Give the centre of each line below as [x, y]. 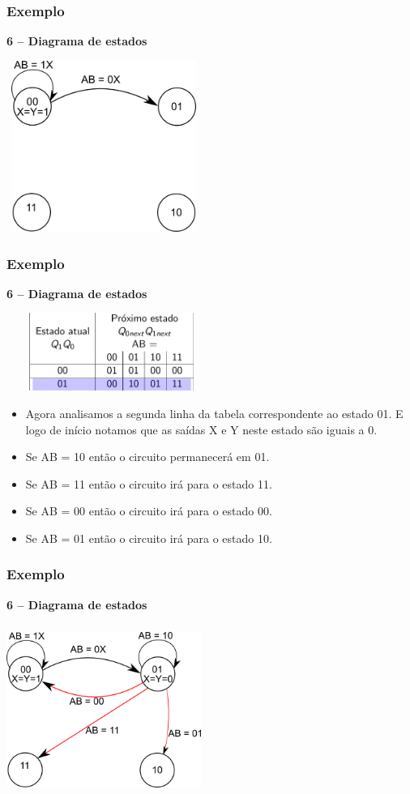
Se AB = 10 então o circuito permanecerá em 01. [147, 457]
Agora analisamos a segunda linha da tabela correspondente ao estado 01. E [214, 413]
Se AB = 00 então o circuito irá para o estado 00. [149, 511]
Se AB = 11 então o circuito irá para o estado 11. [149, 483]
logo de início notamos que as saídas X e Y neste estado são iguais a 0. [201, 429]
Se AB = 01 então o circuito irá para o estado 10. [149, 538]
